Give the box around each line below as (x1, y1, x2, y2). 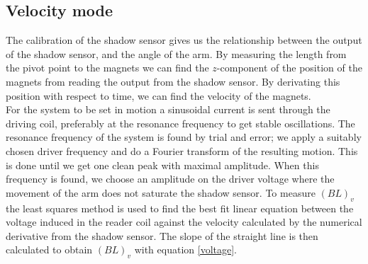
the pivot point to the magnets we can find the (6, 60, 209, 75)
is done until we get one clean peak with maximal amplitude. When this (6, 157, 319, 172)
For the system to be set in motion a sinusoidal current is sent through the (6, 102, 330, 117)
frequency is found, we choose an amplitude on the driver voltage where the (6, 171, 335, 186)
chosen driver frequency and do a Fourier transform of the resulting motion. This (6, 143, 358, 158)
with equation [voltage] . (134, 242, 237, 257)
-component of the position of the (216, 60, 362, 75)
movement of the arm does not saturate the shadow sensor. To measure (6, 185, 316, 200)
